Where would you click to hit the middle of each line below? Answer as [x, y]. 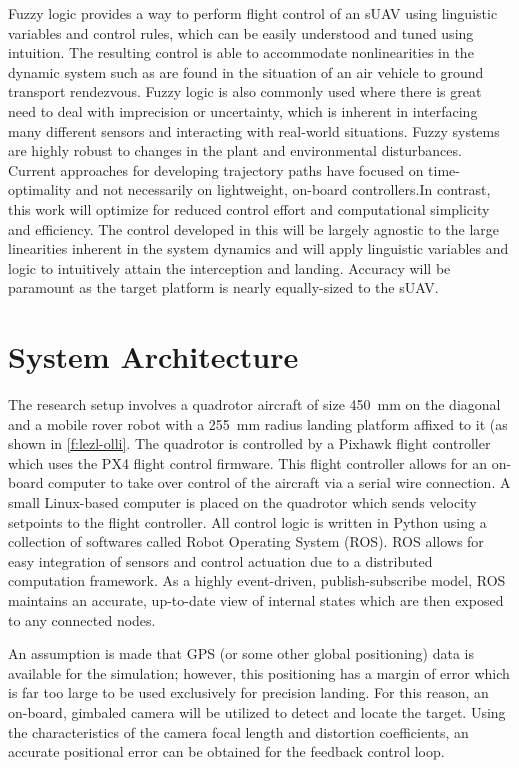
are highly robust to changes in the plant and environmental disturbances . [235, 150]
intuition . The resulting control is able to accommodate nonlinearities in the [241, 52]
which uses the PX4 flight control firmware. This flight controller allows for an [248, 462]
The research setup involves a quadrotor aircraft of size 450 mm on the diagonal [254, 404]
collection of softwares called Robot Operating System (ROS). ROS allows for [246, 541]
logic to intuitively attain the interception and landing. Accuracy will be [229, 267]
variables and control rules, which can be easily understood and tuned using [241, 32]
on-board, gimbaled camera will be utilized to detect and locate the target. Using [257, 711]
